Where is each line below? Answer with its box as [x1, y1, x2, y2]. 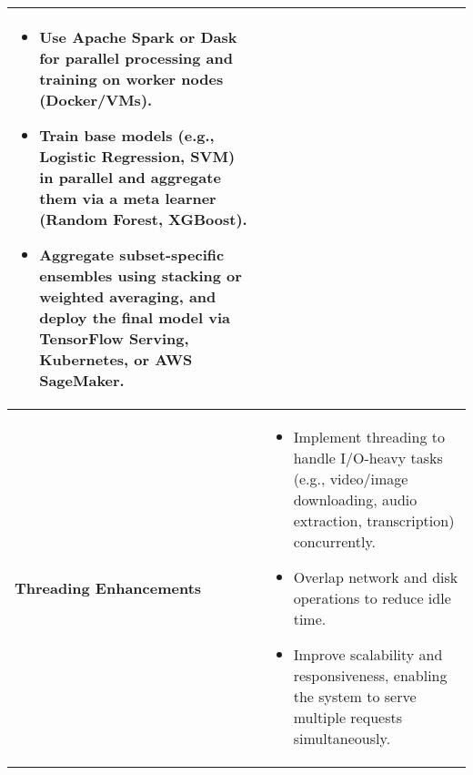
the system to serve [293, 686, 417, 707]
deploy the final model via [39, 307, 230, 328]
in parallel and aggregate [39, 167, 221, 188]
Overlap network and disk [293, 566, 458, 587]
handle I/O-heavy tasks [293, 447, 443, 468]
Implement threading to [293, 426, 445, 447]
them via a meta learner [39, 188, 216, 209]
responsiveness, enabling [293, 665, 448, 686]
